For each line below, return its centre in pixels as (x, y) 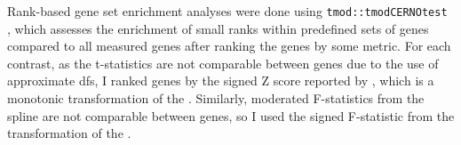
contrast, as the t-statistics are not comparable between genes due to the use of (223, 63)
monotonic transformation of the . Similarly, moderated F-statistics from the (216, 98)
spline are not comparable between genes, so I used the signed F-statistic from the (231, 115)
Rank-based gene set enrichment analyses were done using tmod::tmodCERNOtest (227, 11)
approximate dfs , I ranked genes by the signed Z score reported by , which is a (221, 81)
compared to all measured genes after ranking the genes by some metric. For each (229, 46)
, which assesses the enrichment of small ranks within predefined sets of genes (218, 28)
